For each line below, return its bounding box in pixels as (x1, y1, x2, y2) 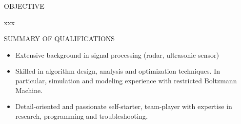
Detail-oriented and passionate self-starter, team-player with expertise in (15, 101, 232, 111)
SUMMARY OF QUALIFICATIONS (4, 33, 115, 44)
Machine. (15, 85, 43, 95)
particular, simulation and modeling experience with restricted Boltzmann (15, 75, 237, 85)
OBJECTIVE (4, 1, 44, 11)
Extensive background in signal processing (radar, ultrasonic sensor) (15, 49, 219, 60)
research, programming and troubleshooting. (15, 110, 148, 121)
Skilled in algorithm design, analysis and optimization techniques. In (15, 66, 221, 76)
